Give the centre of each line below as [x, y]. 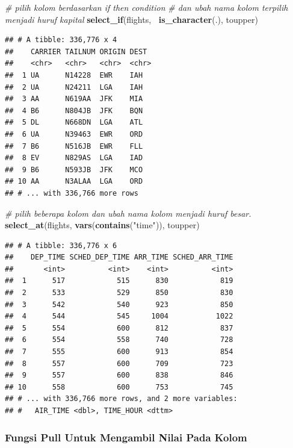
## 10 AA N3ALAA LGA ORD [74, 182]
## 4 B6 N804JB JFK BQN [74, 110]
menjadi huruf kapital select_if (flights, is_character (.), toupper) [131, 19]
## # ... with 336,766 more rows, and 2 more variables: [121, 399]
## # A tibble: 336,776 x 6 [61, 245]
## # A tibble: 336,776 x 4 [61, 40]
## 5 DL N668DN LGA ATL [74, 123]
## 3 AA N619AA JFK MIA [74, 99]
